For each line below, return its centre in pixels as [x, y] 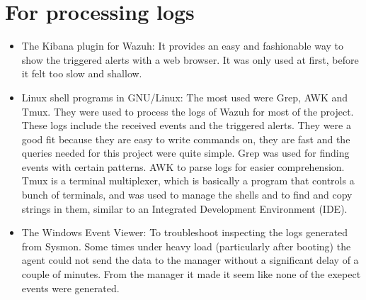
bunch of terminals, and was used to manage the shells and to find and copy [187, 195]
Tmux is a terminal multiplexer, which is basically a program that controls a [188, 180]
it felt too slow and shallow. [82, 73]
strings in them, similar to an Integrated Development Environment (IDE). [184, 208]
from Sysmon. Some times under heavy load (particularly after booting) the [186, 246]
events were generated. [70, 288]
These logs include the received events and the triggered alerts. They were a [186, 125]
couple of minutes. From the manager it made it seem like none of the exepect [191, 274]
